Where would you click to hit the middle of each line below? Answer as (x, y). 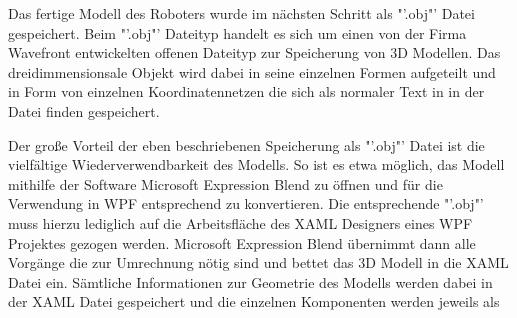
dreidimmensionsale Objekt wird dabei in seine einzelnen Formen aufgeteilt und (252, 71)
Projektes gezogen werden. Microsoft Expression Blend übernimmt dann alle (242, 242)
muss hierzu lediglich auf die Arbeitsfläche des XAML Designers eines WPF (240, 222)
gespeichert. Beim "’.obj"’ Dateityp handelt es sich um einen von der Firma (237, 32)
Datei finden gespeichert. (84, 110)
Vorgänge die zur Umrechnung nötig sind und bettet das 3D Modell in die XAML (258, 262)
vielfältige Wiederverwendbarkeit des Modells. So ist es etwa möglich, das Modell (256, 164)
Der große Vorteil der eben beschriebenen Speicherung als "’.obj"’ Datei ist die (246, 144)
